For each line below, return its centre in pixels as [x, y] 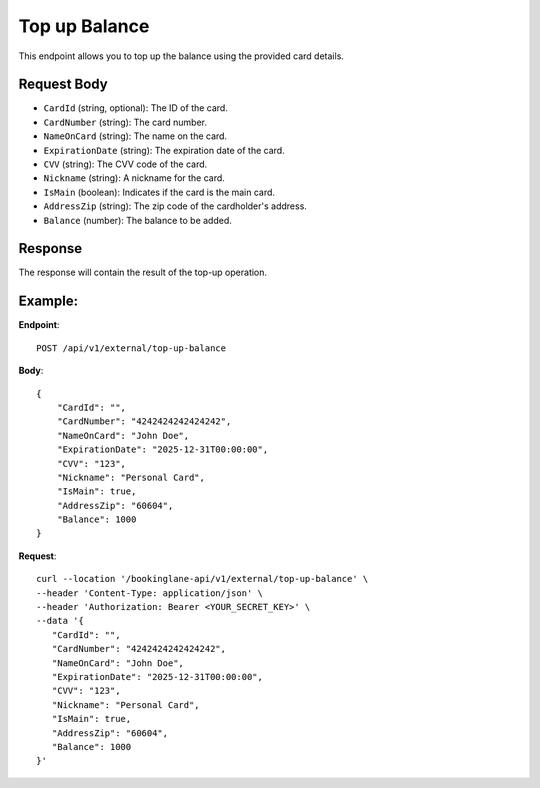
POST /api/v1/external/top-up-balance [131, 348]
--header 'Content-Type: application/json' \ [150, 593]
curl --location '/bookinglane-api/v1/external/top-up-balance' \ [202, 579]
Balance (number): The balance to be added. [137, 220]
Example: [48, 301]
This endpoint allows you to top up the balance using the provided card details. [181, 56]
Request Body [63, 84]
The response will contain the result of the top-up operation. [143, 272]
